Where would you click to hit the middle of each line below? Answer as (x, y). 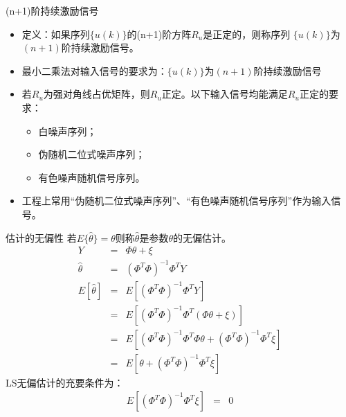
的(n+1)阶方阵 (159, 34)
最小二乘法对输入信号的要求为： (94, 70)
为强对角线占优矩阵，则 (97, 94)
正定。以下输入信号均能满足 (225, 94)
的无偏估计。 (202, 237)
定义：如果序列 (56, 34)
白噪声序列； (67, 131)
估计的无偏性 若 (41, 237)
